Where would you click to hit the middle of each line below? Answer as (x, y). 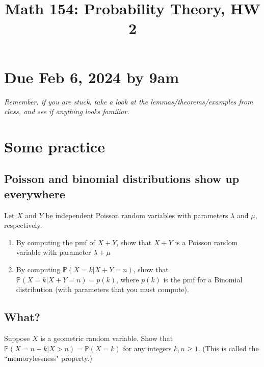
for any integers (147, 348)
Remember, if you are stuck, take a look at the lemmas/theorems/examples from (129, 101)
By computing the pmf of (56, 242)
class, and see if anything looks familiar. (67, 111)
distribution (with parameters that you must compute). (102, 289)
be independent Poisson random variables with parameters (137, 215)
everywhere (35, 193)
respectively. (23, 225)
